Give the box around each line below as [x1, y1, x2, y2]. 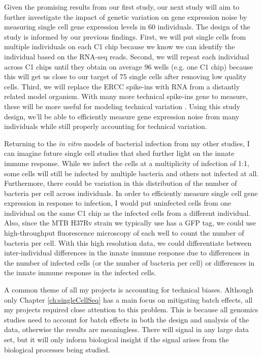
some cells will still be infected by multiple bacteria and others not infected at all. [4, 168, 259, 178]
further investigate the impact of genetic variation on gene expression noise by [4, 11, 247, 22]
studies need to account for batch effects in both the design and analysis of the [4, 314, 249, 324]
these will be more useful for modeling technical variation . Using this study [4, 101, 240, 111]
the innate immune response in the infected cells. [4, 267, 156, 278]
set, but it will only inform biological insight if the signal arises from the [4, 334, 229, 344]
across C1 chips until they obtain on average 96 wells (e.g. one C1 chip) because [4, 61, 253, 72]
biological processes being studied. [4, 344, 110, 354]
